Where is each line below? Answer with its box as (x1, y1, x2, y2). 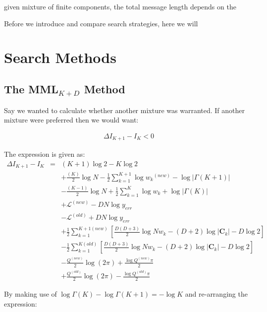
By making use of (4, 289, 57, 299)
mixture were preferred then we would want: (4, 115, 139, 125)
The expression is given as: (4, 149, 85, 159)
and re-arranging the (185, 289, 248, 299)
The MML (4, 81, 58, 96)
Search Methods (4, 47, 116, 67)
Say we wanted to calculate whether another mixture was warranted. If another (4, 105, 245, 115)
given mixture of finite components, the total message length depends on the (4, 1, 236, 11)
